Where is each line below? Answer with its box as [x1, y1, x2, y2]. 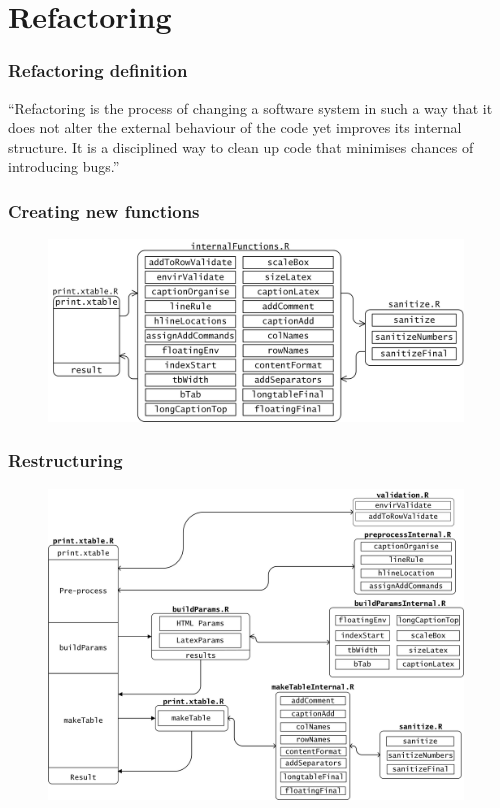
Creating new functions [8, 198, 200, 223]
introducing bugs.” [8, 156, 120, 177]
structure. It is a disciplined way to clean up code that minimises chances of [8, 136, 474, 157]
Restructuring [8, 448, 123, 473]
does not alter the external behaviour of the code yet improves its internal [8, 117, 462, 138]
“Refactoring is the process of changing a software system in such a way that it [8, 97, 493, 118]
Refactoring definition [8, 58, 188, 83]
